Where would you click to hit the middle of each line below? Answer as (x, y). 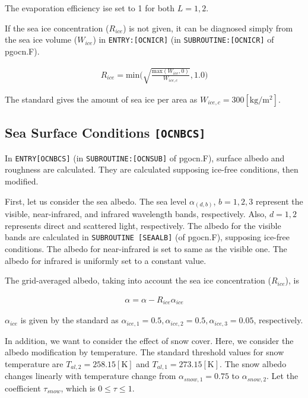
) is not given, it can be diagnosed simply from (208, 28)
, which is (78, 388)
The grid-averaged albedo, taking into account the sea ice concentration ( (138, 280)
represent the (279, 201)
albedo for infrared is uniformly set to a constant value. (106, 260)
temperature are (34, 363)
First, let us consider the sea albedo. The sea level (96, 201)
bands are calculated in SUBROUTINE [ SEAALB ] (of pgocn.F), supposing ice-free (147, 237)
